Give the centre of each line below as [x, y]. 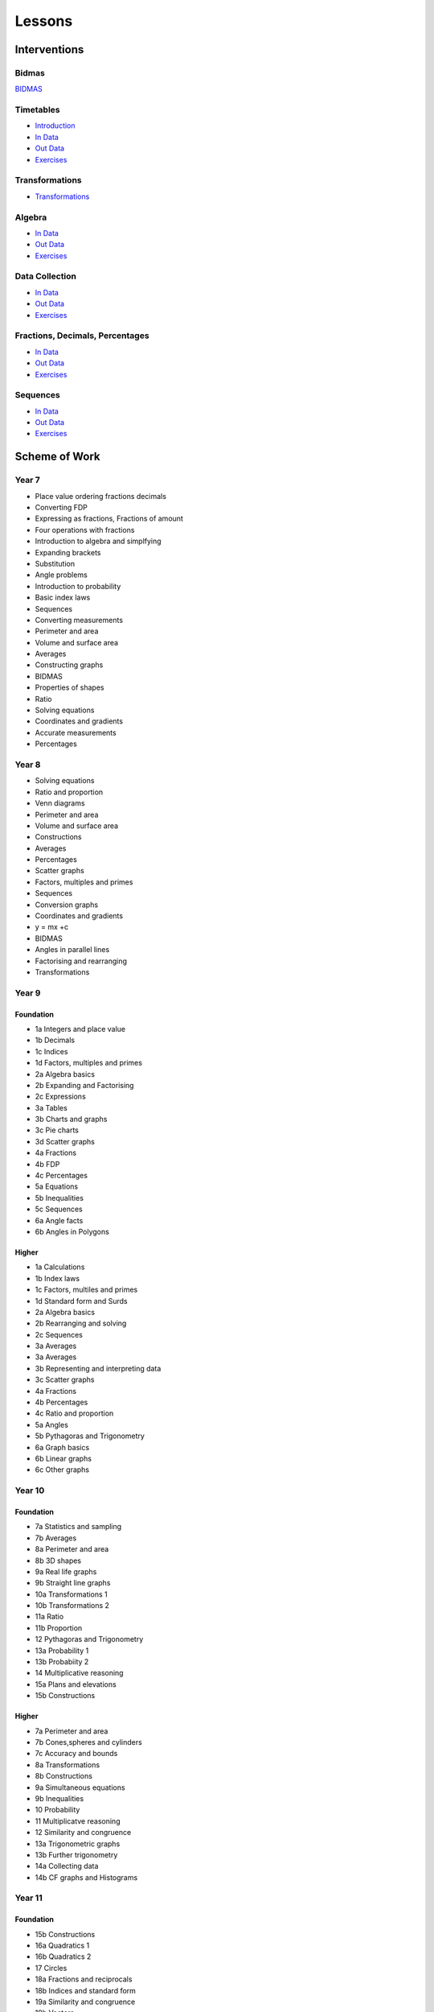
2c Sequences [59, 1334]
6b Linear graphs [63, 1458]
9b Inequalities [59, 1798]
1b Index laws [57, 1278]
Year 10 [30, 1490]
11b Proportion [59, 1628]
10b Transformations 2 [72, 1606]
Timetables [37, 110]
